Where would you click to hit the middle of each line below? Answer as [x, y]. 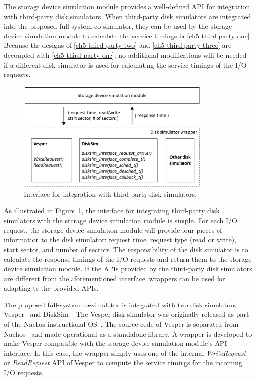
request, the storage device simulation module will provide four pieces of [113, 230]
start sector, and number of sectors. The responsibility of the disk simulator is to [126, 249]
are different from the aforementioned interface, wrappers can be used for [115, 278]
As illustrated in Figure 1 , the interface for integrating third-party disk [112, 210]
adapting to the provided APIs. [51, 288]
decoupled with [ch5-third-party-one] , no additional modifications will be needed [125, 55]
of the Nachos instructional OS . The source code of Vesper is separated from [121, 324]
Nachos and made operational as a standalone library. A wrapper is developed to [128, 333]
